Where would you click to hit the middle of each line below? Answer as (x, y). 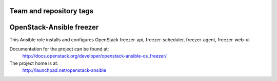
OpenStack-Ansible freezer (54, 27)
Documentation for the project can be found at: (59, 49)
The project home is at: (34, 63)
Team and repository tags (51, 11)
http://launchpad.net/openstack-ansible (64, 70)
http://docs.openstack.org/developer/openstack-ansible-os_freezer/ (94, 56)
